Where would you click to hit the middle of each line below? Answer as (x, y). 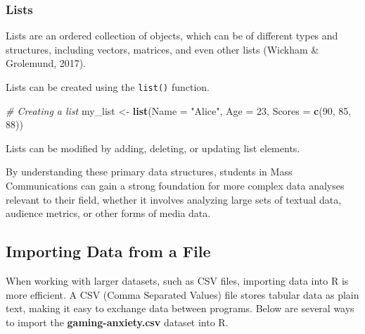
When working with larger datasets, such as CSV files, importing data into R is (177, 281)
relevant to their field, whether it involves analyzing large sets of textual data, (174, 199)
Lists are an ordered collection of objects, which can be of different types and (172, 36)
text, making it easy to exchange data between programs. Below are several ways (180, 308)
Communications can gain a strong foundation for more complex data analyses (175, 186)
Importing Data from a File (108, 251)
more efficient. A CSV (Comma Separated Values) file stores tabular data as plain (182, 294)
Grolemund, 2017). (46, 63)
